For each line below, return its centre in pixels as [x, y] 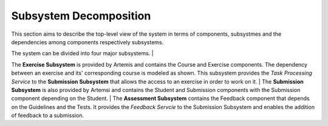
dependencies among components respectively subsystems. [87, 42]
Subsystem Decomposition [81, 16]
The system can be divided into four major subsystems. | [83, 53]
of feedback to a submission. [48, 116]
